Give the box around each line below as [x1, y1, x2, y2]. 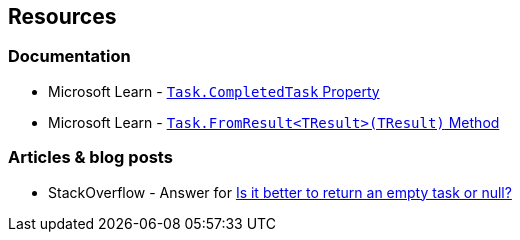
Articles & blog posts [8, 147, 173, 168]
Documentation [8, 46, 131, 67]
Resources [8, 4, 117, 29]
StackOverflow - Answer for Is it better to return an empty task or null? [48, 183, 512, 201]
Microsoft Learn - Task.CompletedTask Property [48, 82, 380, 100]
